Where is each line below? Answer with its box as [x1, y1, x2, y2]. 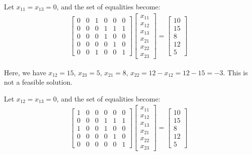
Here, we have [4, 67, 47, 77]
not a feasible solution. [4, 77, 73, 87]
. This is [223, 67, 248, 77]
